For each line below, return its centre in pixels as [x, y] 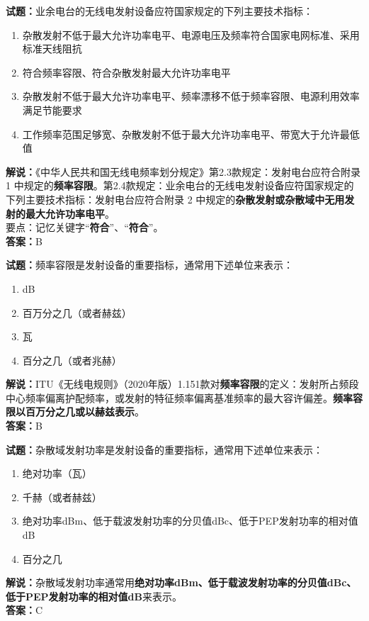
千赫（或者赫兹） [62, 497]
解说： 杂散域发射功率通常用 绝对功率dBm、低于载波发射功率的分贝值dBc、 [181, 582]
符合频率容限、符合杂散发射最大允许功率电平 [126, 72]
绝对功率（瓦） [57, 473]
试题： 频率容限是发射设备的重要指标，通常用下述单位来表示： [149, 265]
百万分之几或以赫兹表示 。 [85, 412]
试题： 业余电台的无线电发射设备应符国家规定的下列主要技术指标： [159, 11]
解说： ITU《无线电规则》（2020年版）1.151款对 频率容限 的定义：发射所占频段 [182, 384]
